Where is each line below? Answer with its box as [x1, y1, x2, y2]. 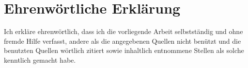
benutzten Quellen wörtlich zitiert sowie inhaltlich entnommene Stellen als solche [4, 45, 244, 55]
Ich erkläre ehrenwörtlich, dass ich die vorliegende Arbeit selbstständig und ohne [4, 26, 243, 36]
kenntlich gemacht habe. [4, 54, 76, 65]
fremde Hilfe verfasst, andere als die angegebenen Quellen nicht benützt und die [4, 35, 241, 46]
